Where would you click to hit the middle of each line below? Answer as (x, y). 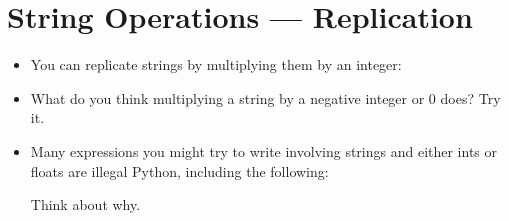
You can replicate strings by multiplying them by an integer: (216, 64)
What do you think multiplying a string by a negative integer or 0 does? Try (265, 97)
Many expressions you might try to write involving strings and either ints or (264, 150)
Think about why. (85, 204)
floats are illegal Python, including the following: (179, 170)
